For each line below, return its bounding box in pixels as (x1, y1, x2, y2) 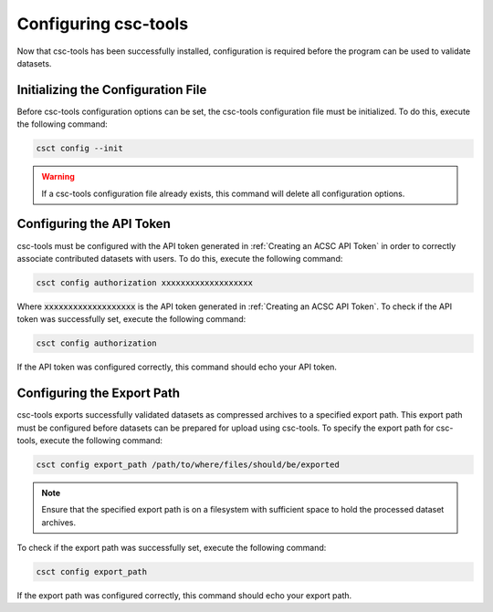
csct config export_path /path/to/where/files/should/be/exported (36, 459, 340, 470)
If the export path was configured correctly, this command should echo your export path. (16, 590, 352, 601)
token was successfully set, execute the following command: (16, 314, 246, 325)
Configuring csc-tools (16, 14, 189, 34)
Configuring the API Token (16, 216, 171, 232)
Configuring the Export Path (16, 386, 181, 401)
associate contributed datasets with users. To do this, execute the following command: (16, 253, 343, 264)
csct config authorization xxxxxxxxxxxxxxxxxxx (36, 277, 253, 287)
